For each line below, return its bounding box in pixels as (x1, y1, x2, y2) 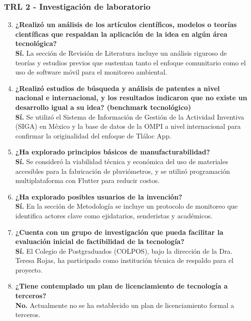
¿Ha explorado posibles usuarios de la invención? (15, 191, 182, 201)
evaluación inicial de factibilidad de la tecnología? (15, 236, 185, 246)
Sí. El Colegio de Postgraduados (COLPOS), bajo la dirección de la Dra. (15, 245, 233, 256)
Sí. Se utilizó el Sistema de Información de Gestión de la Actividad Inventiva (15, 111, 244, 122)
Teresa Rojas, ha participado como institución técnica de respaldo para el (15, 255, 234, 265)
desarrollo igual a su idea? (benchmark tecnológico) (15, 102, 191, 112)
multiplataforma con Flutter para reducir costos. (15, 175, 160, 185)
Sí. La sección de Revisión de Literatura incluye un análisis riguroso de (15, 48, 227, 58)
